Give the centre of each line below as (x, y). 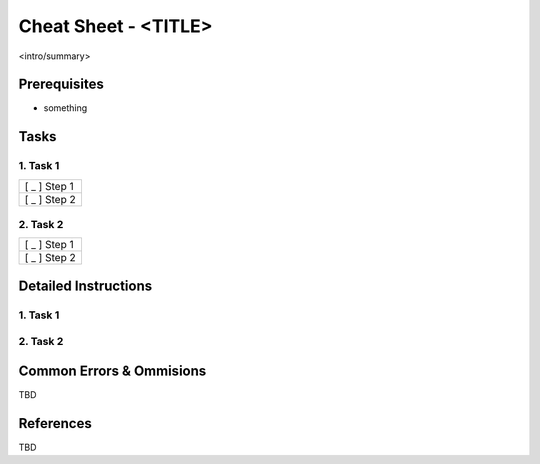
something (65, 108)
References (55, 423)
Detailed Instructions (85, 285)
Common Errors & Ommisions (112, 370)
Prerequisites (61, 84)
